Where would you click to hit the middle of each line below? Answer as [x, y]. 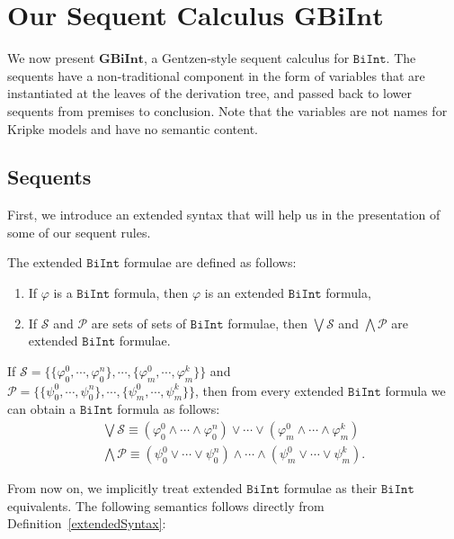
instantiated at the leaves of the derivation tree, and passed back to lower [209, 93]
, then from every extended [270, 390]
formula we [415, 390]
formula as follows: [169, 409]
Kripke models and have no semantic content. [133, 128]
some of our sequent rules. [79, 232]
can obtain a [42, 409]
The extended [45, 262]
